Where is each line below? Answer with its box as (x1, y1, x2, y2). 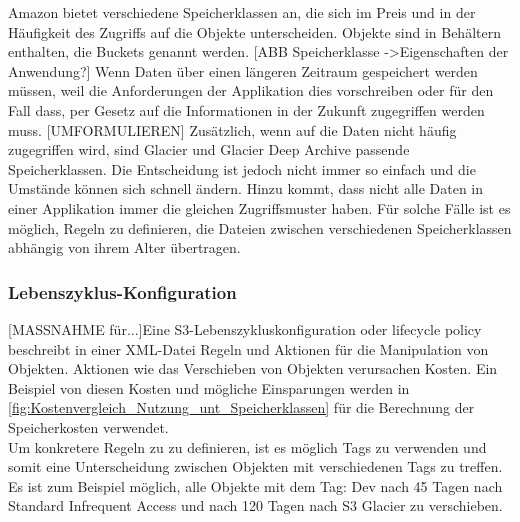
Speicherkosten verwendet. (8, 416, 169, 437)
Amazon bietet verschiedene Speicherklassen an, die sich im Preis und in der (8, 2, 476, 22)
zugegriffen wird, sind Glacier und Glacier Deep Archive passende (8, 139, 410, 160)
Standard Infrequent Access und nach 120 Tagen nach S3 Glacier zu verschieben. (8, 495, 503, 516)
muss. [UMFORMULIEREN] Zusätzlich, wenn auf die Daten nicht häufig (8, 119, 457, 140)
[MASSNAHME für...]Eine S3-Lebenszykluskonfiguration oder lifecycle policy (8, 318, 482, 339)
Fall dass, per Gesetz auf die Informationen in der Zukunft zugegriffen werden (8, 99, 485, 120)
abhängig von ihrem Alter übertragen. (8, 237, 241, 258)
